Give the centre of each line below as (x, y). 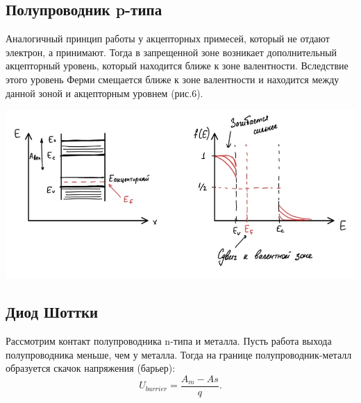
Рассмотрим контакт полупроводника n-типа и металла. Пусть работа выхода (169, 340)
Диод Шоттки (52, 312)
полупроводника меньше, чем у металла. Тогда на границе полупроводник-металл (179, 354)
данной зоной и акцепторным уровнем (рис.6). (104, 93)
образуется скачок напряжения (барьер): (91, 368)
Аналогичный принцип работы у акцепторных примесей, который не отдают (168, 38)
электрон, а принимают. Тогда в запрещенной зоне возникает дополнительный (171, 52)
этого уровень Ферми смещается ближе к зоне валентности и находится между (173, 79)
